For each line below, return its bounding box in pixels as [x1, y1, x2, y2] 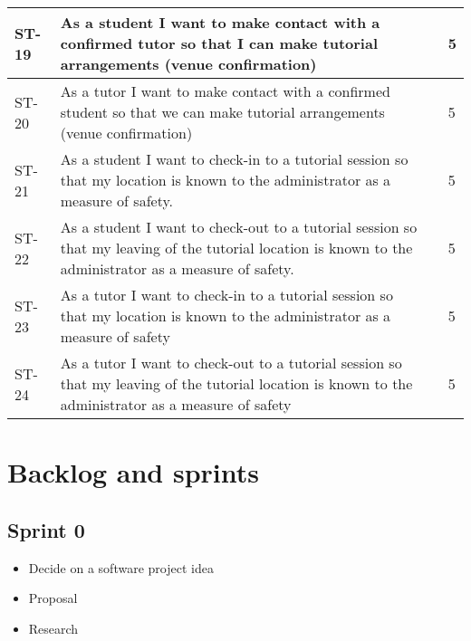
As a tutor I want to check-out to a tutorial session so [60, 352, 402, 373]
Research [28, 618, 79, 637]
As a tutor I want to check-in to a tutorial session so [60, 284, 393, 305]
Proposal [28, 588, 78, 608]
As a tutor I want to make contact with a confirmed [60, 81, 390, 101]
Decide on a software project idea [28, 558, 214, 577]
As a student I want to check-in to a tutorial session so [60, 148, 409, 169]
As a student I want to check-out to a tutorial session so [60, 216, 418, 237]
